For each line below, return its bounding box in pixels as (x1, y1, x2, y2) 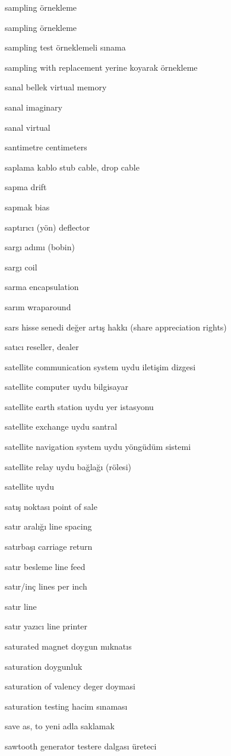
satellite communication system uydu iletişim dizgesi (5, 360, 196, 373)
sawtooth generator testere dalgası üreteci (5, 739, 157, 752)
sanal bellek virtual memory (5, 81, 107, 93)
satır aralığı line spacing (5, 520, 92, 533)
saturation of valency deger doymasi (5, 680, 135, 692)
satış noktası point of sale (5, 500, 97, 512)
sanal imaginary (5, 100, 62, 113)
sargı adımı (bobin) (5, 241, 75, 253)
